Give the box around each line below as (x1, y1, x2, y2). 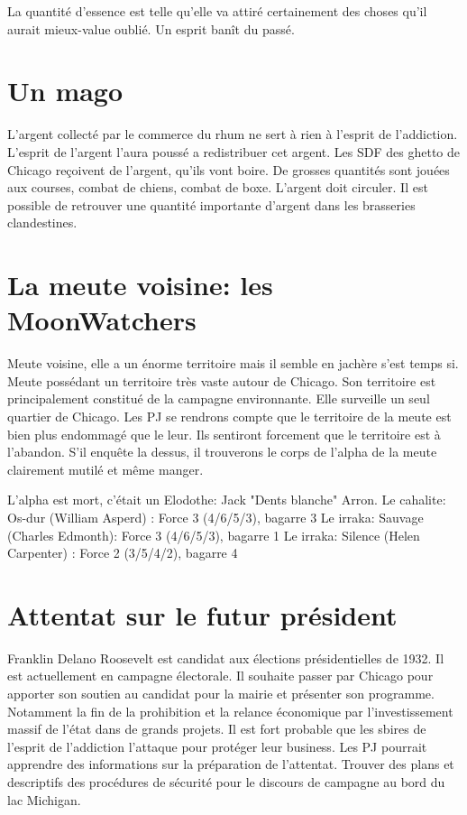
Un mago (7, 72, 124, 109)
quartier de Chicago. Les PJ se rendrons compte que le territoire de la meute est (7, 406, 452, 425)
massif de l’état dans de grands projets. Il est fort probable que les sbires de (7, 719, 426, 738)
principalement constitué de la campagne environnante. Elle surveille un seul (7, 389, 430, 408)
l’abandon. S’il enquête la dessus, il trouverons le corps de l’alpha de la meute (7, 442, 437, 461)
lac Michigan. (7, 790, 81, 809)
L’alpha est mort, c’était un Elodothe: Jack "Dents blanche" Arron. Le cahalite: (7, 490, 446, 509)
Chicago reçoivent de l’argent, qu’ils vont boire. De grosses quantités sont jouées (7, 160, 450, 179)
